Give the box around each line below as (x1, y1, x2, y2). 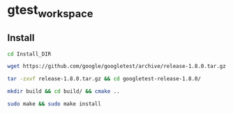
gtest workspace (7, 2, 93, 20)
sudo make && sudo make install (7, 101, 101, 107)
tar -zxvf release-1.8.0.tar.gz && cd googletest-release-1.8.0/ (7, 76, 201, 82)
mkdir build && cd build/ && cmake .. (7, 88, 120, 95)
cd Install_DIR (7, 51, 52, 58)
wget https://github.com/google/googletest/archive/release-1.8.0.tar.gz (7, 63, 227, 70)
